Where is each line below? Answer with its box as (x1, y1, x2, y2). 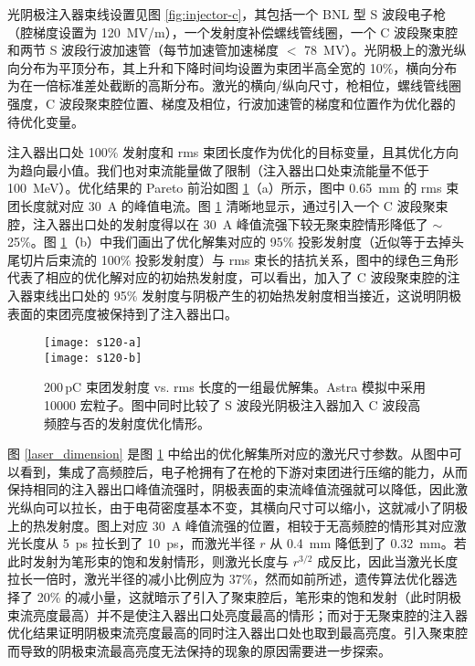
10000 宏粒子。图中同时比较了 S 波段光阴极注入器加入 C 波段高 (44, 396, 421, 414)
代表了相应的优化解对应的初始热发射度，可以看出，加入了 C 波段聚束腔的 (7, 268, 448, 287)
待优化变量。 (7, 111, 84, 131)
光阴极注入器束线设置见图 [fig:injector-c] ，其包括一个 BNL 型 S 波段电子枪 (7, 5, 446, 23)
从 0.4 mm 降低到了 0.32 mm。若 (269, 534, 467, 553)
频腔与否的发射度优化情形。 (44, 413, 210, 432)
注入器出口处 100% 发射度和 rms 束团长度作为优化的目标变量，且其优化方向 (7, 143, 459, 162)
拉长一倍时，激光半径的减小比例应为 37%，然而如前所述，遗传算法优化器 (7, 569, 445, 588)
